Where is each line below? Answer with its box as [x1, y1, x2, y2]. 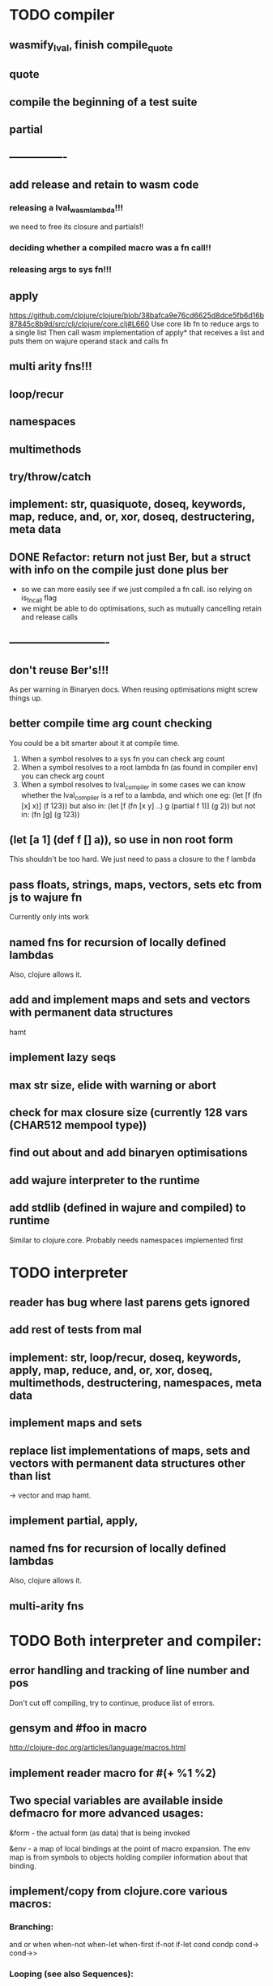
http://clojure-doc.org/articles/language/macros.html [9, 1743, 186, 1753]
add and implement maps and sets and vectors [9, 993, 250, 1007]
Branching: [9, 1921, 54, 1933]
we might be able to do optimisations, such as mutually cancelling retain [20, 603, 262, 613]
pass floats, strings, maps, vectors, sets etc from [9, 877, 262, 892]
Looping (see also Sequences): [9, 1968, 134, 1980]
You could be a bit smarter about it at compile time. [9, 738, 180, 748]
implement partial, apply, [9, 1514, 139, 1528]
